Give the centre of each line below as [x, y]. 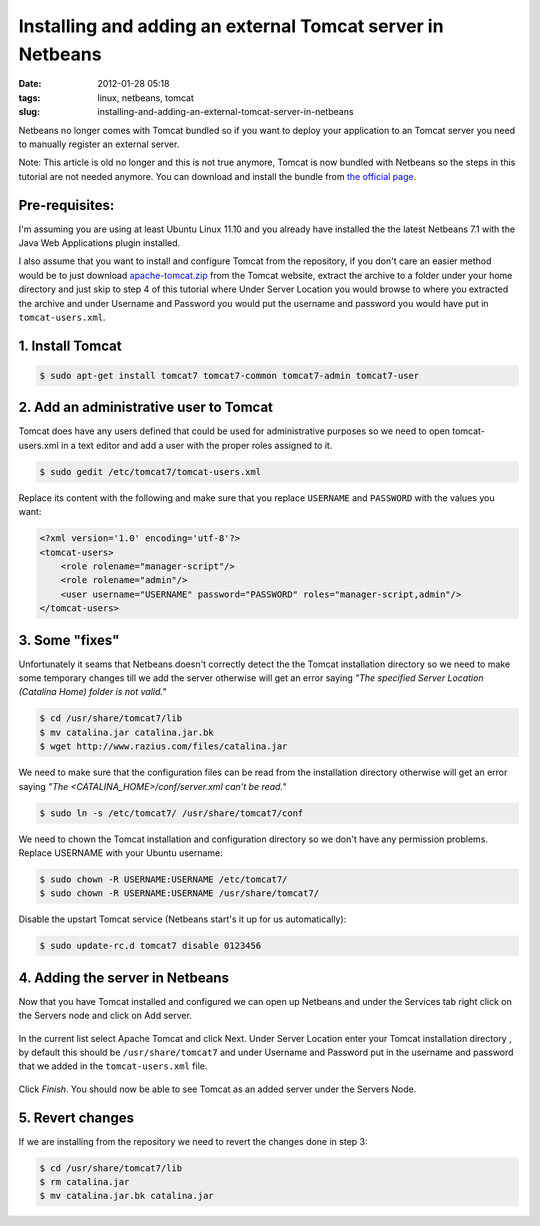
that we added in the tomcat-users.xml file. [113, 1066]
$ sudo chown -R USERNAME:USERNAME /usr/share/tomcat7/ [179, 893]
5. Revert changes [76, 1117]
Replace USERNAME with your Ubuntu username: [121, 852]
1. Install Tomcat [70, 345]
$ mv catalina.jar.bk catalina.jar [126, 1196]
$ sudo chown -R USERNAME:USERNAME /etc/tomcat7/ [163, 879]
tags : [29, 97]
